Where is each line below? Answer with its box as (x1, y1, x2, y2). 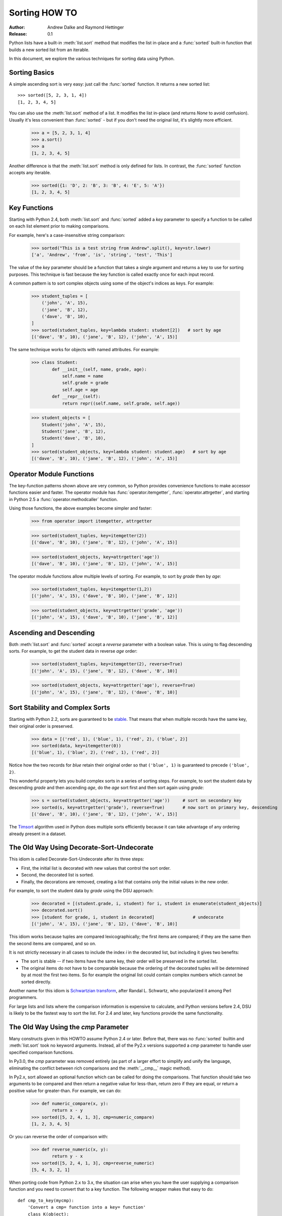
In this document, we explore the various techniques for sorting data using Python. (9, 56, 175, 62)
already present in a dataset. (9, 831, 67, 837)
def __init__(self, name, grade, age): (52, 366, 147, 372)
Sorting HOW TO (9, 7, 77, 18)
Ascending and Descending (9, 628, 95, 637)
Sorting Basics (9, 68, 54, 76)
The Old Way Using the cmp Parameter (9, 1023, 129, 1031)
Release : (9, 31, 27, 36)
